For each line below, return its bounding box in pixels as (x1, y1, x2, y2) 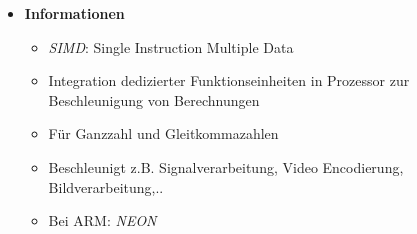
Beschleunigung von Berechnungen (48, 89, 260, 110)
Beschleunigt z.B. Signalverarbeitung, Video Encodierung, (48, 156, 404, 177)
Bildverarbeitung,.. (48, 176, 164, 197)
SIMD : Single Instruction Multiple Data (48, 36, 294, 57)
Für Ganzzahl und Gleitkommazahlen (48, 123, 279, 144)
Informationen (24, 3, 125, 23)
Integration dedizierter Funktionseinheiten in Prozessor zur (48, 70, 410, 91)
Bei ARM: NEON (48, 210, 157, 231)
